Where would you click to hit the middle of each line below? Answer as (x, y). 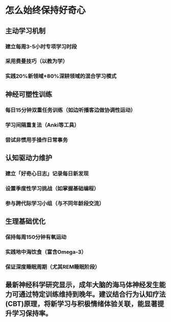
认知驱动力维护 (29, 158)
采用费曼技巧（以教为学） (37, 61)
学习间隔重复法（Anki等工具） (42, 125)
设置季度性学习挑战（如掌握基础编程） (52, 188)
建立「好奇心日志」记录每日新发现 (47, 173)
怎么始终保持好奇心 (46, 10)
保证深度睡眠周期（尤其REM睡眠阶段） (53, 267)
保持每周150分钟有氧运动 (36, 237)
